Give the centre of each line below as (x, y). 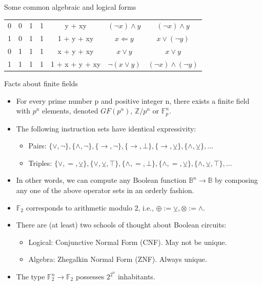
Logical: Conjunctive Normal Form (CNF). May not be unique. (128, 242)
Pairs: (37, 146)
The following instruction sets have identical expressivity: (106, 128)
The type (31, 277)
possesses (90, 277)
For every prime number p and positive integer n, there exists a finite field (133, 100)
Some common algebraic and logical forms (70, 7)
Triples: (40, 163)
